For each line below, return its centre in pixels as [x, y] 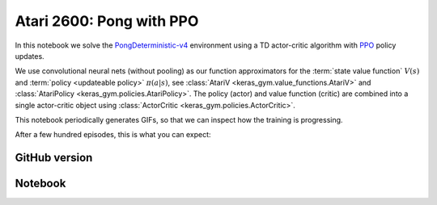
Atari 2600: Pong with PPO [107, 21]
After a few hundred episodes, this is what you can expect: [113, 135]
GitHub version [54, 158]
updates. [30, 56]
